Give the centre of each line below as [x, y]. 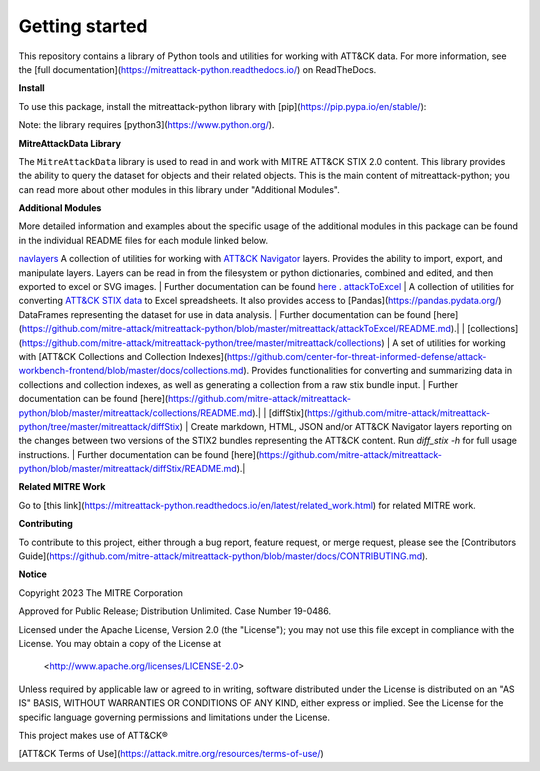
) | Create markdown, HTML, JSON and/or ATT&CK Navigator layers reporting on [346, 426]
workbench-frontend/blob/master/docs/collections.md [131, 371]
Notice [32, 574]
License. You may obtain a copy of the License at [120, 643]
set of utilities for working [453, 342]
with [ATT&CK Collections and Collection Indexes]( [123, 356]
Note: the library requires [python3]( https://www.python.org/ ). [146, 125]
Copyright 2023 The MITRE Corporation [101, 592]
